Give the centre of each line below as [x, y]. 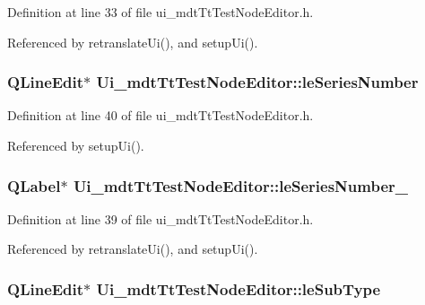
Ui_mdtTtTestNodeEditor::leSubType [239, 288]
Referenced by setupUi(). [76, 145]
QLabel [34, 185]
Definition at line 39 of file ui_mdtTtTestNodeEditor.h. [160, 218]
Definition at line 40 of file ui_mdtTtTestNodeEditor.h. [160, 115]
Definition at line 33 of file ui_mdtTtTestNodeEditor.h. [160, 12]
